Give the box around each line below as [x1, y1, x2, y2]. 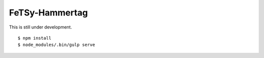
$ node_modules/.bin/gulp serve [18, 42, 95, 48]
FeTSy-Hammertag [9, 7, 88, 18]
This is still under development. [9, 24, 72, 30]
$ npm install [18, 35, 51, 41]
